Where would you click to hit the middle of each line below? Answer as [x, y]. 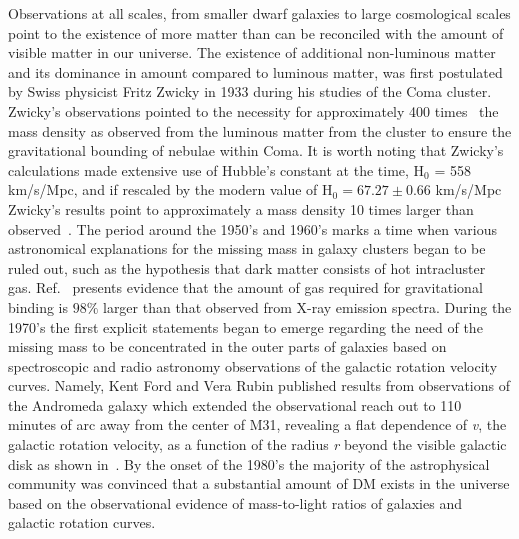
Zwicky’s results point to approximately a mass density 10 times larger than [241, 208]
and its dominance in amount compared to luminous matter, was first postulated [255, 71]
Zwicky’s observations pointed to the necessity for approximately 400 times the [253, 110]
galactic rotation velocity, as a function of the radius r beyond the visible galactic [257, 444]
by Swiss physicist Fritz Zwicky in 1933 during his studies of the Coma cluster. [250, 91]
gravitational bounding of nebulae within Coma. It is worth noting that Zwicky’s [256, 150]
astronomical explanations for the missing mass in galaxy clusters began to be [247, 248]
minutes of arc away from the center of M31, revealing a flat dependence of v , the [257, 424]
